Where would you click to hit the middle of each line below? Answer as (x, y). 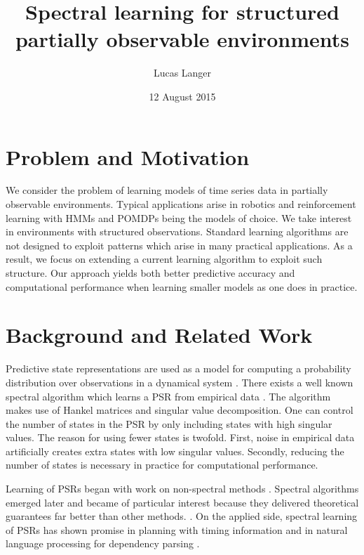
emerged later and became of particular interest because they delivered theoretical (182, 502)
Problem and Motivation (128, 156)
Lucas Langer (182, 73)
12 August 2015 (182, 96)
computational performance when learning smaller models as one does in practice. (182, 286)
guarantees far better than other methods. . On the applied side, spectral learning (182, 516)
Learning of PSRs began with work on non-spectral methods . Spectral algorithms (182, 489)
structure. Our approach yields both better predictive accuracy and (150, 273)
